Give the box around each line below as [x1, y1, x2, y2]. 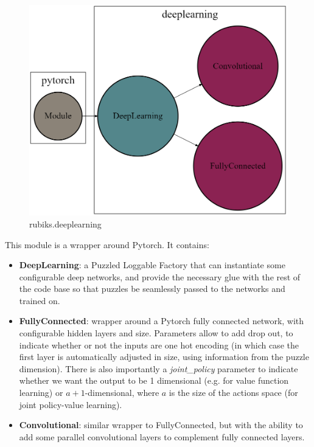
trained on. [19, 294, 60, 307]
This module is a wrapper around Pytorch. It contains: [5, 238, 209, 251]
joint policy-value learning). [19, 398, 122, 411]
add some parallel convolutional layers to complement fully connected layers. [19, 430, 305, 443]
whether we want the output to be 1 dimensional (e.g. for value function [19, 374, 289, 387]
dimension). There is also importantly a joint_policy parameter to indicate [19, 362, 298, 375]
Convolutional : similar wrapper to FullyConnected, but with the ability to [19, 418, 303, 431]
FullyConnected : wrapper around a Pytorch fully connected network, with [19, 314, 304, 327]
